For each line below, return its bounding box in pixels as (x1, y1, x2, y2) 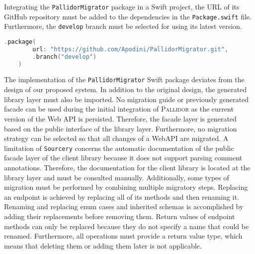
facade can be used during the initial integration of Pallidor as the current (4, 104, 234, 114)
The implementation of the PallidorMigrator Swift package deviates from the (4, 74, 245, 85)
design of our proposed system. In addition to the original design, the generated (4, 84, 247, 95)
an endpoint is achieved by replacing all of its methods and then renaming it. (4, 191, 239, 202)
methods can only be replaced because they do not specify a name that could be (4, 221, 249, 231)
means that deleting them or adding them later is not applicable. (4, 240, 202, 251)
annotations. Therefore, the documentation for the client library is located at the (4, 162, 251, 172)
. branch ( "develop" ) (32, 53, 97, 60)
